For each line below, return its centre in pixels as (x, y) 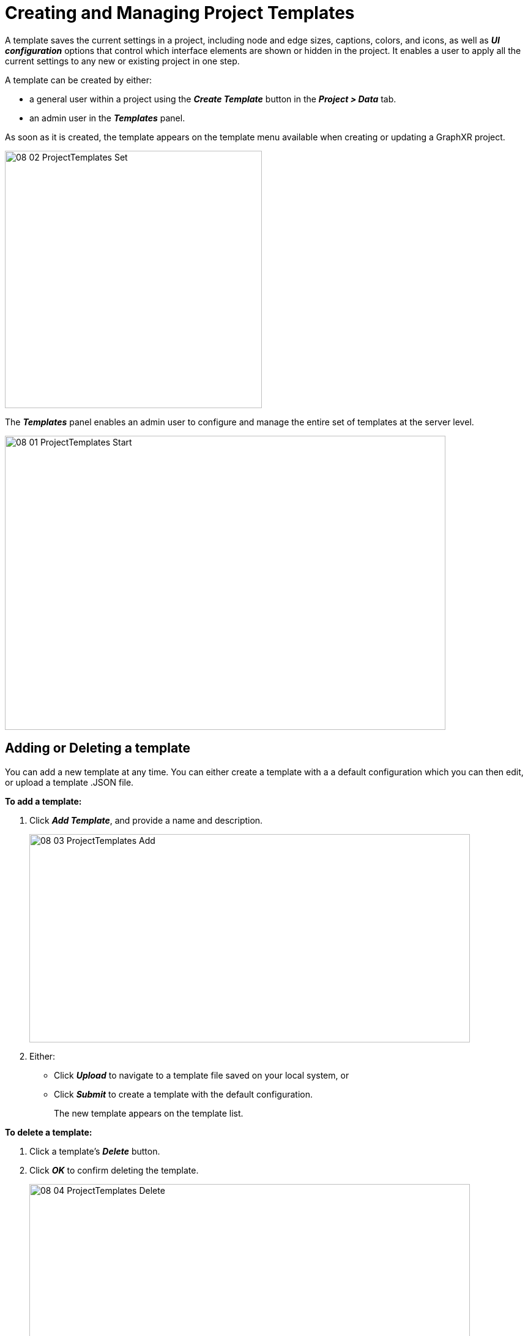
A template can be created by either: (79, 80)
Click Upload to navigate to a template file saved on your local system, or (202, 1075)
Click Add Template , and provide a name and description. (146, 820)
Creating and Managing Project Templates (180, 13)
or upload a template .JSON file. (69, 782)
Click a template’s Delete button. (95, 1151)
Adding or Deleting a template (98, 748)
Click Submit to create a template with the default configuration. (184, 1094)
